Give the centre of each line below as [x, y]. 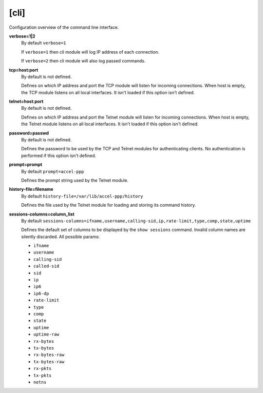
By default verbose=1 [44, 43]
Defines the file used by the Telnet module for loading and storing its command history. [109, 205]
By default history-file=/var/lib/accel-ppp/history [82, 196]
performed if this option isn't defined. [59, 156]
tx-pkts [43, 375]
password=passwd [29, 133]
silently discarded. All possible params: [60, 236]
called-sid [46, 266]
